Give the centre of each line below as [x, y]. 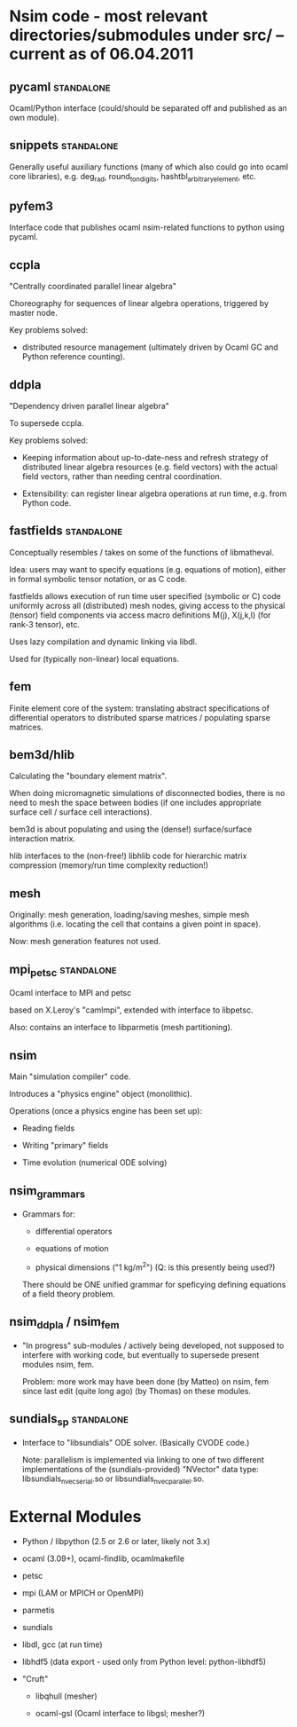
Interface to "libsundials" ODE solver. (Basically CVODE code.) [136, 1442]
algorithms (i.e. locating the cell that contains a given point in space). [135, 924]
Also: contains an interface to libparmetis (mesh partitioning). [121, 1028]
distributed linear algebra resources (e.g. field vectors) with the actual [149, 467]
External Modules [75, 1516]
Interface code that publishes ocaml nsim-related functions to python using [147, 227]
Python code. [47, 503]
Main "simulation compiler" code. [70, 1076]
